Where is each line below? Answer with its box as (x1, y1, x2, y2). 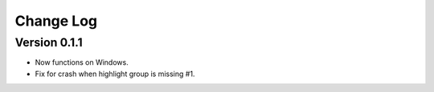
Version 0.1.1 (14, 35, 84, 50)
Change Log (14, 12, 98, 30)
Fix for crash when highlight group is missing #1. (35, 69, 195, 78)
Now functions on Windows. (35, 58, 129, 67)
